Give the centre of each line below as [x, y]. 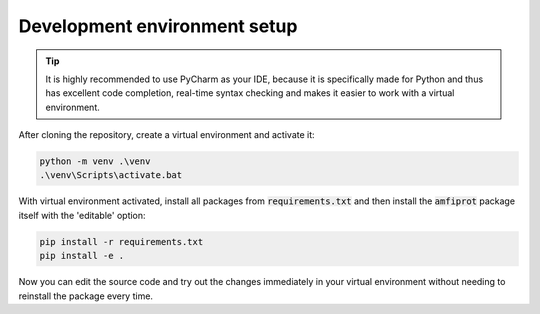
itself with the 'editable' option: [82, 215]
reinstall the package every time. [86, 296]
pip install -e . [82, 256]
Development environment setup [158, 26]
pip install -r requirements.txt [121, 241]
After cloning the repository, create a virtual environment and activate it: [166, 135]
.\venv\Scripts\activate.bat [111, 175]
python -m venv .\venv [95, 161]
